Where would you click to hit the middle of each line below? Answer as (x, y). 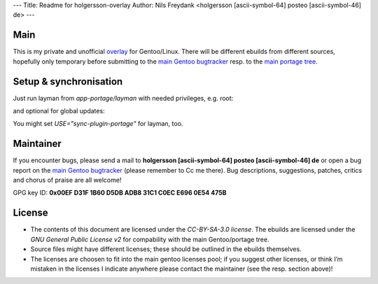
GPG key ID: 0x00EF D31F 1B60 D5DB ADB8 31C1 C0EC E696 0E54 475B (120, 193)
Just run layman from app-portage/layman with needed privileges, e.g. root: (123, 98)
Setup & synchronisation (68, 81)
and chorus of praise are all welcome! (67, 180)
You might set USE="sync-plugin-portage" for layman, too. (98, 124)
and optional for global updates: (59, 111)
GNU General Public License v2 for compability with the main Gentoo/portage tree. (150, 239)
